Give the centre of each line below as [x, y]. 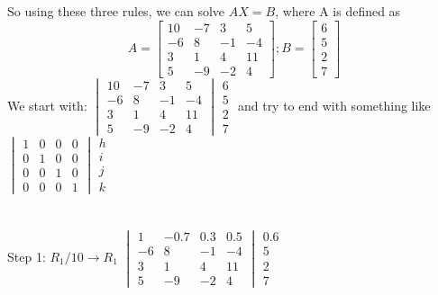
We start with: [47, 105]
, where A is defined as [338, 11]
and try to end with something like [334, 105]
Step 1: [27, 256]
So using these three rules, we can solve [116, 11]
